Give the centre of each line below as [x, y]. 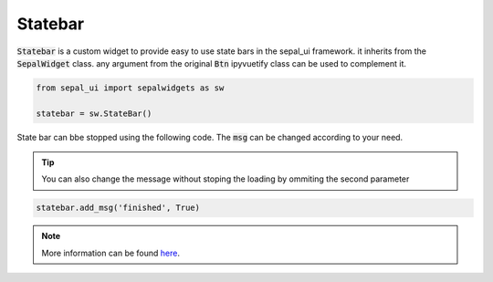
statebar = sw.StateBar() [94, 113]
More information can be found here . [110, 253]
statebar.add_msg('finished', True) [118, 208]
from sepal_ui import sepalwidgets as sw [130, 88]
